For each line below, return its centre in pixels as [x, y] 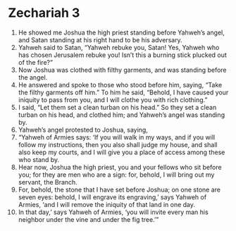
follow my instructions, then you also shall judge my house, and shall [118, 144]
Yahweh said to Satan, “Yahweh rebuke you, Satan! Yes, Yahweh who [119, 47]
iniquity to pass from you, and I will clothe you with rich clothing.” [113, 99]
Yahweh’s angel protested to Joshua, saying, [83, 130]
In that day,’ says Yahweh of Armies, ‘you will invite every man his [113, 212]
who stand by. [39, 159]
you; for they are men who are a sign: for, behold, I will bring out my [116, 175]
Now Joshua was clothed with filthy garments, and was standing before [122, 70]
